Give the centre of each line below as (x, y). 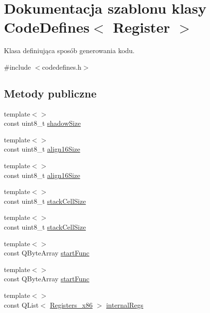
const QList (21, 304)
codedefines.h (62, 67)
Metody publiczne (50, 93)
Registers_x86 (71, 304)
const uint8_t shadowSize (42, 123)
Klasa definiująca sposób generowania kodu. (69, 50)
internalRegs (125, 304)
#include (18, 67)
